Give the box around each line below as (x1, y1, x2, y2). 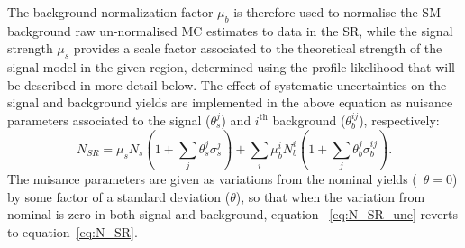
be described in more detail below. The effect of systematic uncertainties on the (7, 75, 447, 94)
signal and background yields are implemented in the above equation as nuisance (7, 93, 453, 112)
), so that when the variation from (235, 187, 425, 206)
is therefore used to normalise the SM (233, 3, 441, 21)
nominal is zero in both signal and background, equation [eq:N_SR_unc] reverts (7, 205, 458, 224)
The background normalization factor (7, 3, 214, 21)
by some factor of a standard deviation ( (7, 187, 231, 206)
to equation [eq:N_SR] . (7, 223, 138, 242)
